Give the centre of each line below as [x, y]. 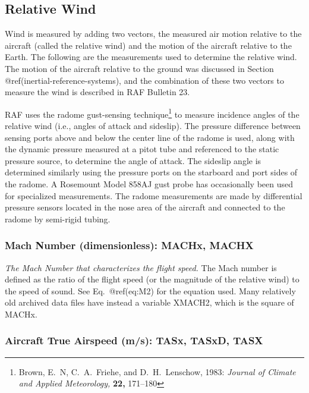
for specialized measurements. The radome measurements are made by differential [154, 195]
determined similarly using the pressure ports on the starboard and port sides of [151, 172]
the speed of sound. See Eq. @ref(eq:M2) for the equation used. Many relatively [150, 290]
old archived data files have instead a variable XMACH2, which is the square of [149, 302]
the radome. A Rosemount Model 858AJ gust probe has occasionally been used [149, 183]
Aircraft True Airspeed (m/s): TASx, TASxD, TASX [134, 340]
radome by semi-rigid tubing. [58, 218]
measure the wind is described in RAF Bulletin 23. [97, 92]
